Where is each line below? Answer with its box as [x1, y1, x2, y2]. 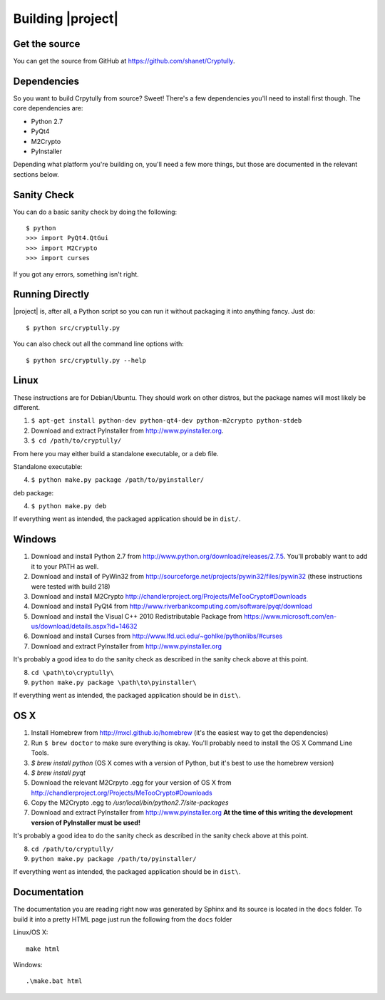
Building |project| [13, 11, 119, 26]
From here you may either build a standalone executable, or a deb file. [13, 449, 219, 458]
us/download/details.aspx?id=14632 [31, 622, 138, 631]
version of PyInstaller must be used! [31, 818, 140, 827]
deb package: [13, 488, 54, 497]
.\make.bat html [26, 977, 83, 985]
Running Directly [13, 289, 90, 301]
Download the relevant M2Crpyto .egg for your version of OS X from [31, 778, 232, 787]
